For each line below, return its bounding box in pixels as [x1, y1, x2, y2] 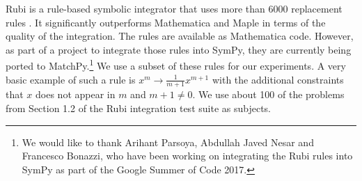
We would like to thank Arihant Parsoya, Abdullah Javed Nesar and [22, 134, 314, 149]
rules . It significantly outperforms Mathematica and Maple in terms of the [6, 15, 326, 29]
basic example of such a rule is [6, 72, 136, 86]
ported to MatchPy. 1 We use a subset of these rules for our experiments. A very [6, 56, 346, 73]
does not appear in [36, 87, 116, 102]
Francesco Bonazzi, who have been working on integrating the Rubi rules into [22, 148, 353, 163]
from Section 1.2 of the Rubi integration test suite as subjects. [6, 101, 271, 116]
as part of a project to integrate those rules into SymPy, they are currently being [6, 42, 352, 56]
